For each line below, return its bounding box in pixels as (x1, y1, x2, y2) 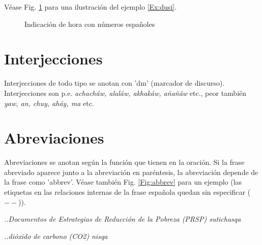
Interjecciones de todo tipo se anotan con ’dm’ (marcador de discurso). (4, 78, 225, 88)
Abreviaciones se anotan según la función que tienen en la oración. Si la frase (4, 157, 245, 167)
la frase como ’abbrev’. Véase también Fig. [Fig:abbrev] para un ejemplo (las (4, 177, 242, 187)
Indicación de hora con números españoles (24, 18, 155, 29)
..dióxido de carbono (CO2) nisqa (4, 230, 108, 241)
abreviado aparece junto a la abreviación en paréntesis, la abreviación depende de (4, 166, 258, 177)
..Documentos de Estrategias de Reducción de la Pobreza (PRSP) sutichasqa (4, 214, 241, 224)
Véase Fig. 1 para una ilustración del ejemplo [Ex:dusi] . (4, 2, 177, 12)
